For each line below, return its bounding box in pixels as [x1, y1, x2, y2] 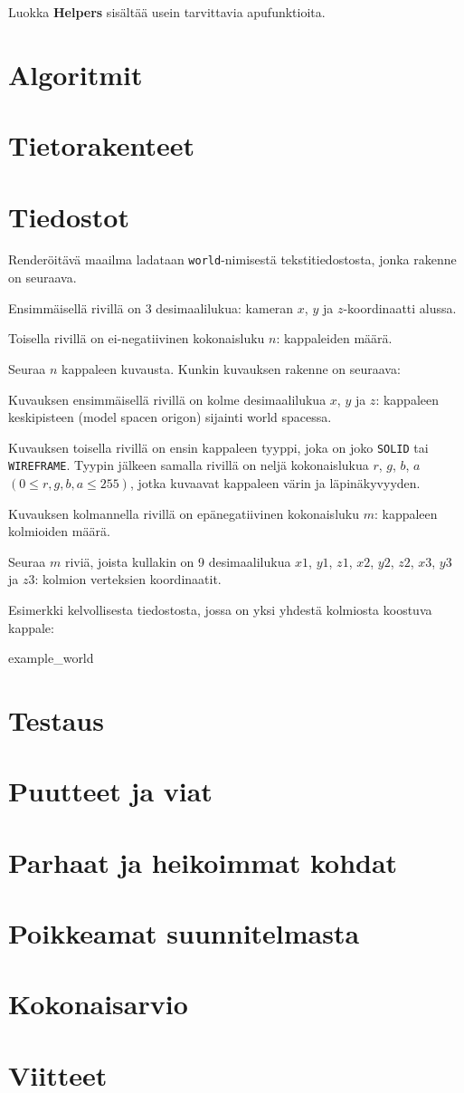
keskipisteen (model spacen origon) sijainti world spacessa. [8, 407, 332, 427]
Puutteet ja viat [8, 772, 213, 810]
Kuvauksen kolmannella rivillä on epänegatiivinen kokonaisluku [8, 503, 359, 523]
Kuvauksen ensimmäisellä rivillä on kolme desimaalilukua [8, 389, 327, 408]
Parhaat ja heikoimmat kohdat [8, 843, 398, 880]
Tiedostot [8, 197, 129, 235]
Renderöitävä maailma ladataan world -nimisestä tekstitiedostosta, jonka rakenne [8, 250, 457, 269]
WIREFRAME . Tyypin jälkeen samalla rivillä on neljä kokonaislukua [8, 455, 369, 475]
